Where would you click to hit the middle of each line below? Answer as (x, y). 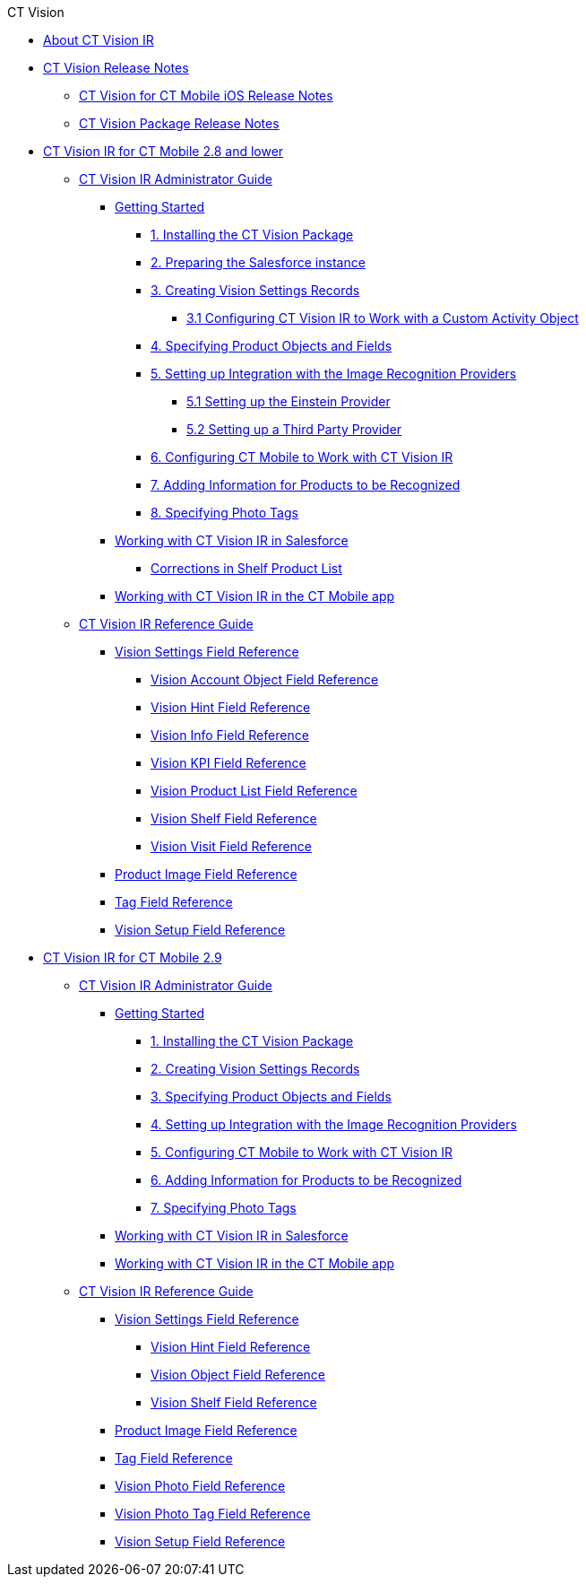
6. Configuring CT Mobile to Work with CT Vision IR (302, 457)
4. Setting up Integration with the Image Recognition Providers (334, 1124)
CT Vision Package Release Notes (179, 123)
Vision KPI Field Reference (228, 763)
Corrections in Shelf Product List (246, 568)
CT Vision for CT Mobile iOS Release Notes (206, 96)
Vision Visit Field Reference (232, 846)
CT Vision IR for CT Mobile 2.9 (133, 957)
